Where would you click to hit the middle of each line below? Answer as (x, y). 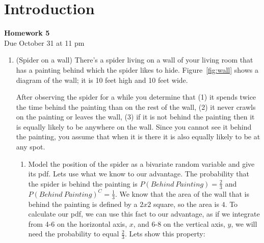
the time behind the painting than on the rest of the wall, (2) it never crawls (136, 107)
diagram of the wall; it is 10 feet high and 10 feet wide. (102, 80)
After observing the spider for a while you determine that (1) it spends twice (136, 97)
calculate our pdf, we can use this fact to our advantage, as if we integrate (144, 214)
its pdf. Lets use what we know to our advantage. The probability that (139, 174)
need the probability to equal (74, 234)
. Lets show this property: (165, 234)
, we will (244, 223)
